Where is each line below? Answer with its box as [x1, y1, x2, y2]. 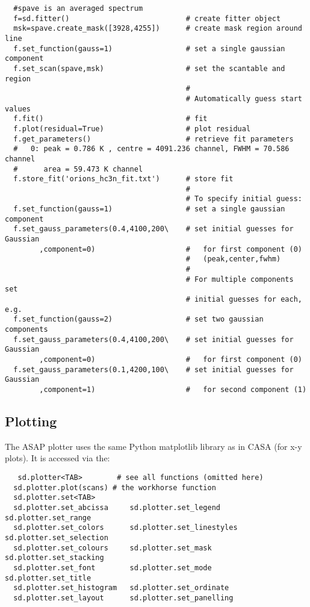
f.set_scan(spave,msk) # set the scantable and [13, 64, 285, 73]
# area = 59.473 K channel [13, 164, 143, 173]
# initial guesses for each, [185, 295, 302, 304]
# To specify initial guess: [185, 195, 302, 204]
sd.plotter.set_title [5, 573, 91, 582]
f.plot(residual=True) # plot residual [13, 124, 251, 133]
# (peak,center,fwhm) [185, 255, 281, 264]
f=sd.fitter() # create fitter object [13, 14, 281, 23]
